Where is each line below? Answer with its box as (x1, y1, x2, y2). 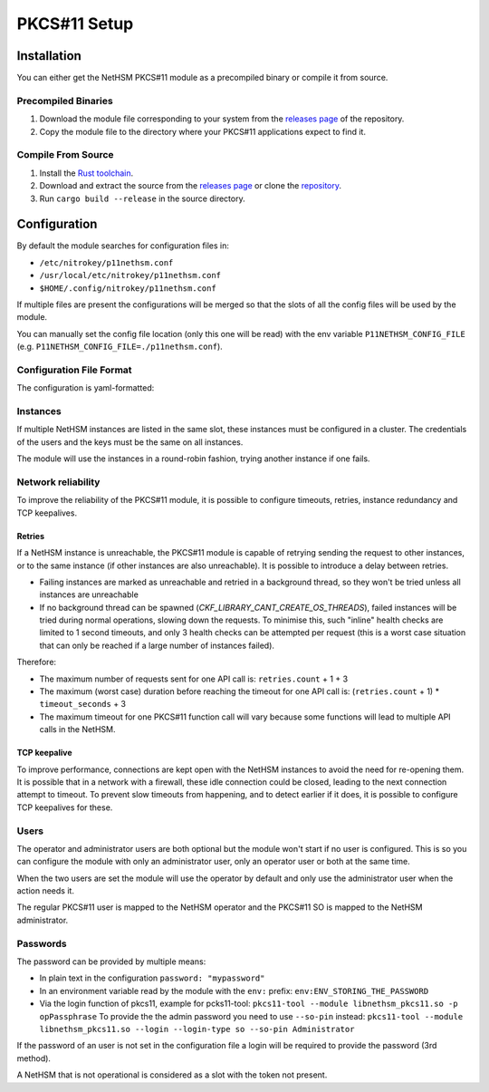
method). (16, 1052, 52, 1064)
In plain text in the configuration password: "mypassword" (39, 972, 265, 983)
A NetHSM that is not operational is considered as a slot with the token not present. (16, 1069, 328, 1080)
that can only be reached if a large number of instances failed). (39, 640, 275, 651)
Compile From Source (16, 149, 114, 161)
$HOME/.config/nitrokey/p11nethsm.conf (39, 283, 216, 294)
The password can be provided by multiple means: (16, 956, 206, 967)
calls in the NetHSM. (39, 724, 117, 735)
